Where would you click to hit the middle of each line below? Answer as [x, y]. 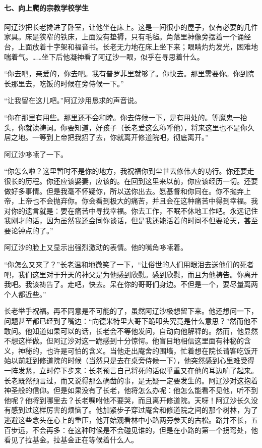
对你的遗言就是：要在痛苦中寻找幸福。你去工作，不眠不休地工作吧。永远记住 [131, 210]
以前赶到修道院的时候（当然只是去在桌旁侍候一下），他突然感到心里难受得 [133, 360]
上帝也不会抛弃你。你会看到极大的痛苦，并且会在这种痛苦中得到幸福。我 [138, 201]
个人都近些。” [25, 294]
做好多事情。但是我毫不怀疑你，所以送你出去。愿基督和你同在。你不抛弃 [124, 191]
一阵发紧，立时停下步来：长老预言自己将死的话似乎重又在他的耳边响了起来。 [131, 370]
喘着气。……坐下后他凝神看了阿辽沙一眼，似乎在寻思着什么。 [104, 56]
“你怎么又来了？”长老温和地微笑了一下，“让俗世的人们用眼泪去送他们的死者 [129, 264]
